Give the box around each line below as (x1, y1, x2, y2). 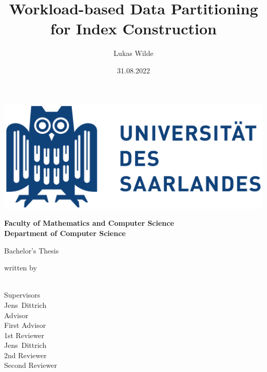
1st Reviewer (4, 329, 45, 340)
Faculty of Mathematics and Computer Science (4, 218, 174, 228)
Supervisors (4, 289, 41, 300)
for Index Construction (50, 18, 217, 39)
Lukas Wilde (113, 48, 154, 58)
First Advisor (4, 320, 46, 330)
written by (4, 262, 37, 273)
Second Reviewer (4, 360, 57, 370)
